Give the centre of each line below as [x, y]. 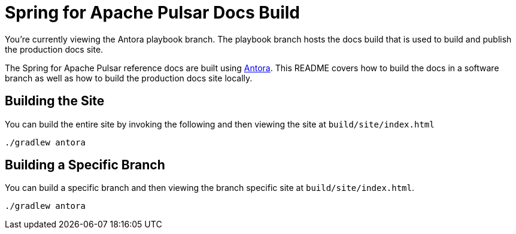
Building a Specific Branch [85, 165]
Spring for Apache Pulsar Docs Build [152, 13]
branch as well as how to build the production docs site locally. [129, 78]
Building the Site [55, 101]
